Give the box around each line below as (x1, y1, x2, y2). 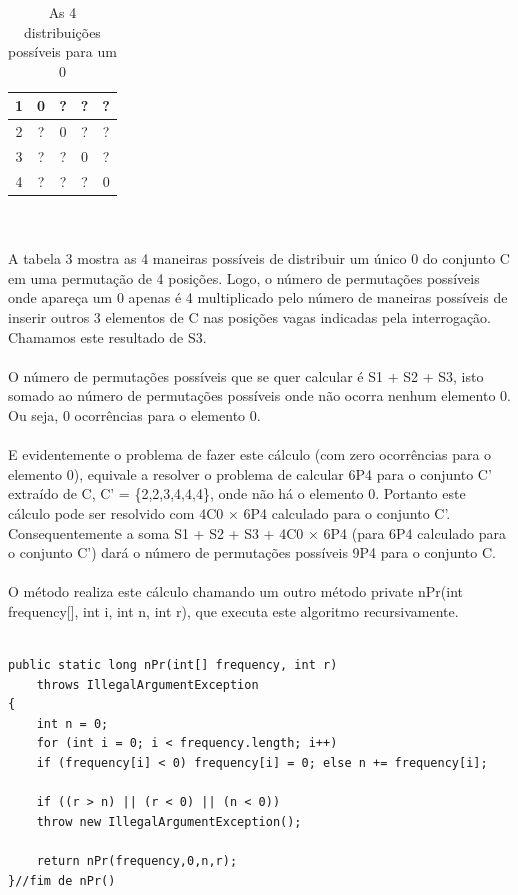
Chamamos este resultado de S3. (8, 326, 207, 347)
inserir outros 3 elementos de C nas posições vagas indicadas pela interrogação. (8, 306, 491, 327)
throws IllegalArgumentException (36, 677, 259, 692)
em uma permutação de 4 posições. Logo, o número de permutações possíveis (8, 267, 480, 288)
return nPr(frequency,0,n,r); (36, 854, 238, 868)
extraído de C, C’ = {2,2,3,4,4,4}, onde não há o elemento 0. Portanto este (8, 483, 466, 504)
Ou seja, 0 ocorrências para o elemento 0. (8, 404, 261, 425)
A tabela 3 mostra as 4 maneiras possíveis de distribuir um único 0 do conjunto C (8, 248, 510, 269)
